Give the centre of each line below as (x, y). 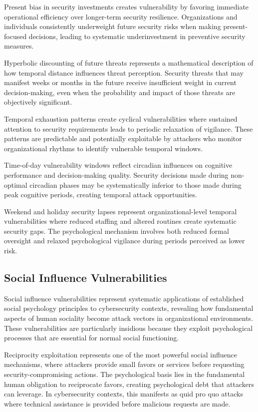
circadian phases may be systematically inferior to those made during (135, 184)
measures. (19, 46)
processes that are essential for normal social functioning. (92, 338)
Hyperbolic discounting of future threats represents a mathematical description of (129, 62)
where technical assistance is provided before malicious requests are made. (117, 403)
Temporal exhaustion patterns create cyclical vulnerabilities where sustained (121, 118)
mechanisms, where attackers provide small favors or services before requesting (124, 364)
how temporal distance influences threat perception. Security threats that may (124, 72)
